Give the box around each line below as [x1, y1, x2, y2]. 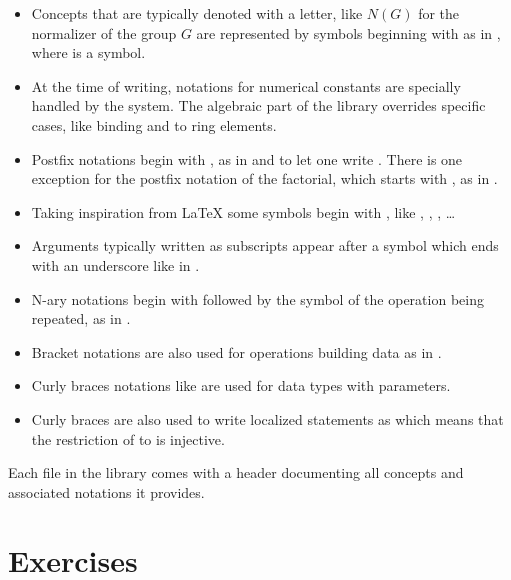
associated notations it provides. [8, 481, 205, 502]
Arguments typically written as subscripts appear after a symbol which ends [31, 235, 499, 256]
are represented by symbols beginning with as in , [196, 22, 501, 43]
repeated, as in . [31, 308, 131, 329]
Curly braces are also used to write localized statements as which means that [31, 408, 504, 429]
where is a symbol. [31, 42, 146, 63]
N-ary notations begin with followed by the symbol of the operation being [31, 288, 484, 309]
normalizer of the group [31, 22, 177, 43]
